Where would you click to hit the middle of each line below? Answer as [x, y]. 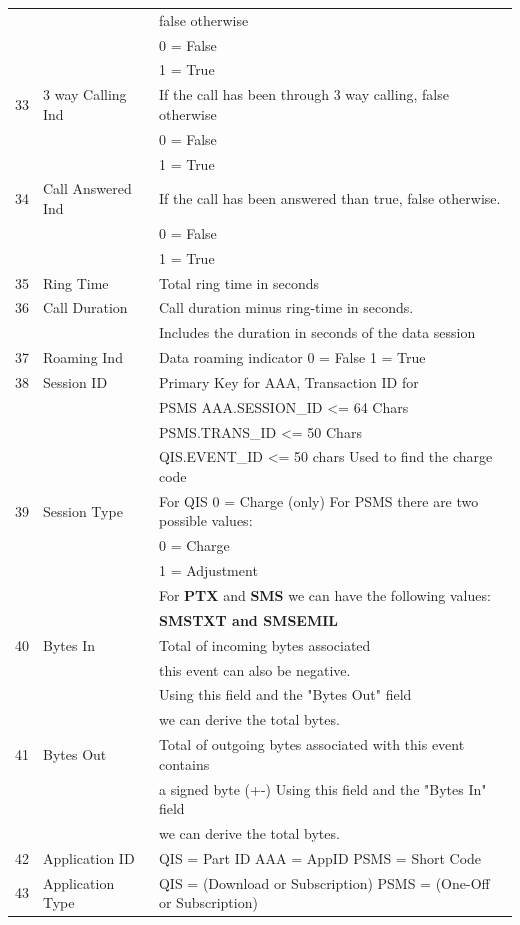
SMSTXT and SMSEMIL [248, 619]
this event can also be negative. [254, 669]
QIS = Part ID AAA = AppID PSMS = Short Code [320, 857]
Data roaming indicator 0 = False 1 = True [292, 357]
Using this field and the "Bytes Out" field [285, 694]
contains [184, 763]
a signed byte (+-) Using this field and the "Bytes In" [322, 788]
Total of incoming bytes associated [264, 644]
